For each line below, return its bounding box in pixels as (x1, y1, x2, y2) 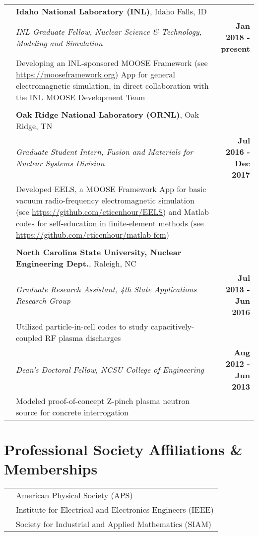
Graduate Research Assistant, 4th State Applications (16, 283, 197, 295)
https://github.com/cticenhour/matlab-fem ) (16, 229, 170, 240)
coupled (16, 332, 43, 343)
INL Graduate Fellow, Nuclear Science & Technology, (16, 25, 202, 37)
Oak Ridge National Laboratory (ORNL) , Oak (16, 109, 199, 120)
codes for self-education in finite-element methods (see (16, 217, 204, 229)
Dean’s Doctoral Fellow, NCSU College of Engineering (16, 363, 204, 375)
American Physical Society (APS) (16, 489, 133, 501)
